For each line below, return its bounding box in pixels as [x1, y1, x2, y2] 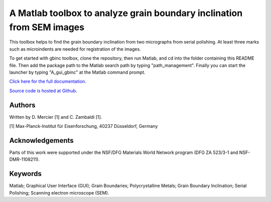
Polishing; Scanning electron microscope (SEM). [9, 189, 109, 195]
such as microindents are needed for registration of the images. [9, 46, 141, 52]
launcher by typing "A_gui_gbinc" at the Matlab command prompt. [9, 69, 146, 75]
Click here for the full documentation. [9, 78, 86, 85]
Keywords [9, 169, 42, 178]
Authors [9, 101, 36, 109]
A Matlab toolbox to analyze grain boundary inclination [9, 8, 243, 19]
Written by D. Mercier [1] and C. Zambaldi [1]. [9, 114, 102, 120]
